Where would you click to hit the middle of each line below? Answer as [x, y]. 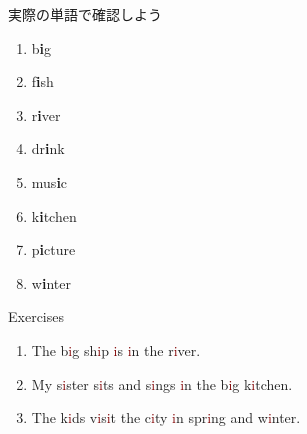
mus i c [49, 181]
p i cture [53, 249]
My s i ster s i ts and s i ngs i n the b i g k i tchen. [162, 383]
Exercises [36, 316]
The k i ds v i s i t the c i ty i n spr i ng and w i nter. [166, 417]
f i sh [42, 81]
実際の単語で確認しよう [85, 14]
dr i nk [48, 148]
